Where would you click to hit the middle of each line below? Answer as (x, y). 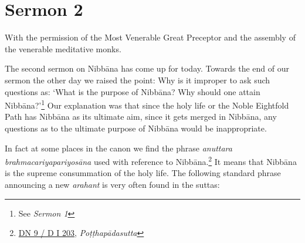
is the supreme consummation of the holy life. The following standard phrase (143, 173)
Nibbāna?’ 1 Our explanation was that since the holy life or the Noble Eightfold (147, 104)
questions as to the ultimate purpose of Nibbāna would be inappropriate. (136, 128)
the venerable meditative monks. (63, 48)
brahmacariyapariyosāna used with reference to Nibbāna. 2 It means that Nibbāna (151, 161)
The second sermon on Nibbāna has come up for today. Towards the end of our (147, 68)
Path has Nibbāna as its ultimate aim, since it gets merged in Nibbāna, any (141, 117)
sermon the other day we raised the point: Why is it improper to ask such (138, 80)
